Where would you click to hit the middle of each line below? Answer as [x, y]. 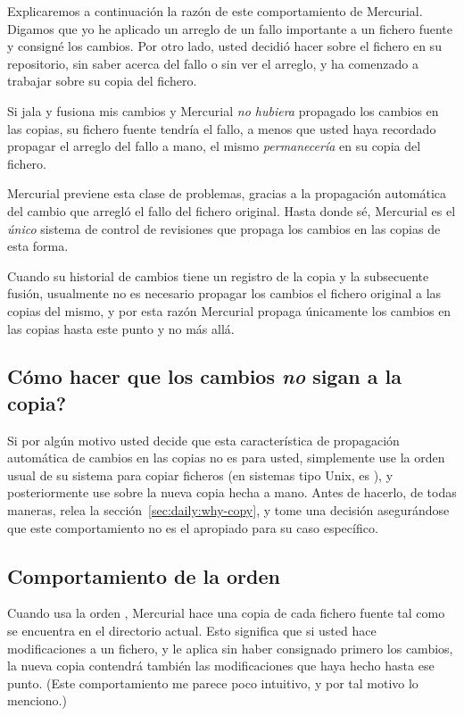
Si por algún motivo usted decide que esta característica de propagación [203, 440]
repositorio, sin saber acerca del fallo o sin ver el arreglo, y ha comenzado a [213, 63]
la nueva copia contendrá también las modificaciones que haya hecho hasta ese [221, 666]
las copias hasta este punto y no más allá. [121, 328]
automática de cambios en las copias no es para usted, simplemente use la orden [226, 458]
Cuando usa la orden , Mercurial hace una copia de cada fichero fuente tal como [226, 613]
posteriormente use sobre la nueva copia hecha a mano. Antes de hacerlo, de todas [232, 492]
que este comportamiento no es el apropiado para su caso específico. [193, 527]
